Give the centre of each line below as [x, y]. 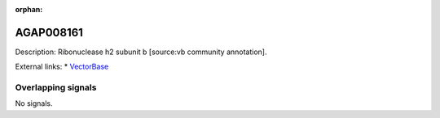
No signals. [34, 103]
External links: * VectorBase [62, 67]
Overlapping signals [56, 87]
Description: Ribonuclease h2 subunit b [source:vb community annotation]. [141, 52]
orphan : [29, 9]
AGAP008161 [49, 32]
